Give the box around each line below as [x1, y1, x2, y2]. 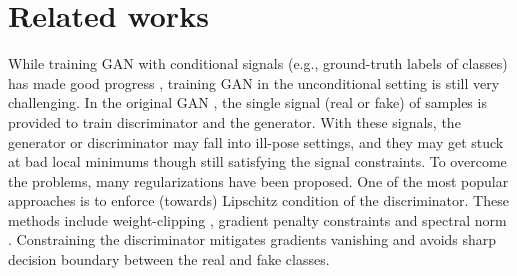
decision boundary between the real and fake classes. [8, 249, 330, 270]
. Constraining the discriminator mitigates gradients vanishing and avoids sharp [8, 229, 497, 250]
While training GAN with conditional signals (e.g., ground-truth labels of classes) [8, 53, 508, 74]
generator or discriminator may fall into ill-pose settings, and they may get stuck [8, 131, 504, 152]
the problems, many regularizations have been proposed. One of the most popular [8, 170, 509, 191]
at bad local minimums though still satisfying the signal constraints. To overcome [8, 151, 507, 172]
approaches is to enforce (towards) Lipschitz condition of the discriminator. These [8, 190, 509, 211]
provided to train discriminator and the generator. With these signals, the [8, 111, 461, 132]
